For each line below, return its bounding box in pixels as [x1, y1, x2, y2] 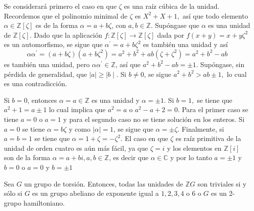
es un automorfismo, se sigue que [4, 39, 103, 49]
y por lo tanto [170, 152, 212, 163]
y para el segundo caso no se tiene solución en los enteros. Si [63, 114, 245, 124]
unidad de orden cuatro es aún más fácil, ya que [4, 142, 148, 153]
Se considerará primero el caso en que [4, 1, 117, 11]
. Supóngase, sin [196, 59, 245, 69]
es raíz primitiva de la [175, 133, 241, 143]
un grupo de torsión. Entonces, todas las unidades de [24, 178, 183, 188]
